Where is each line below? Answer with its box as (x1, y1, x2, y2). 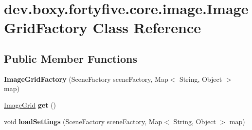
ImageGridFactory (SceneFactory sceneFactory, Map (4, 74, 168, 84)
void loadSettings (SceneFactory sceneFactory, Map (4, 116, 162, 126)
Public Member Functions (4, 51, 137, 66)
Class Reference (92, 18, 201, 37)
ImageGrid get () (4, 99, 56, 110)
